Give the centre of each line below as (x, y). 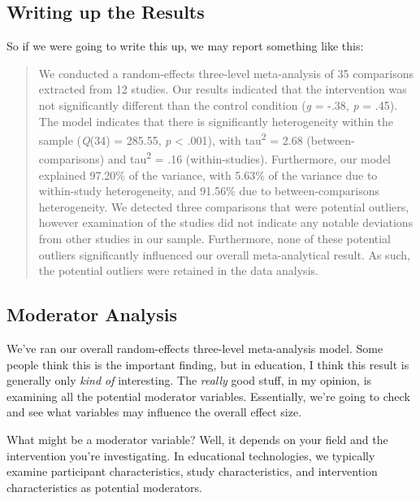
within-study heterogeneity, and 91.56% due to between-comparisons (209, 191)
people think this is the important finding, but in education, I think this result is (208, 364)
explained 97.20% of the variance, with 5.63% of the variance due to (208, 174)
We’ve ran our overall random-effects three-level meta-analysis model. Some (195, 349)
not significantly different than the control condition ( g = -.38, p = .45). (218, 105)
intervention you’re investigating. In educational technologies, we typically (191, 455)
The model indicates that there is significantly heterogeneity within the (216, 121)
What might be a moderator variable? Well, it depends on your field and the (197, 439)
